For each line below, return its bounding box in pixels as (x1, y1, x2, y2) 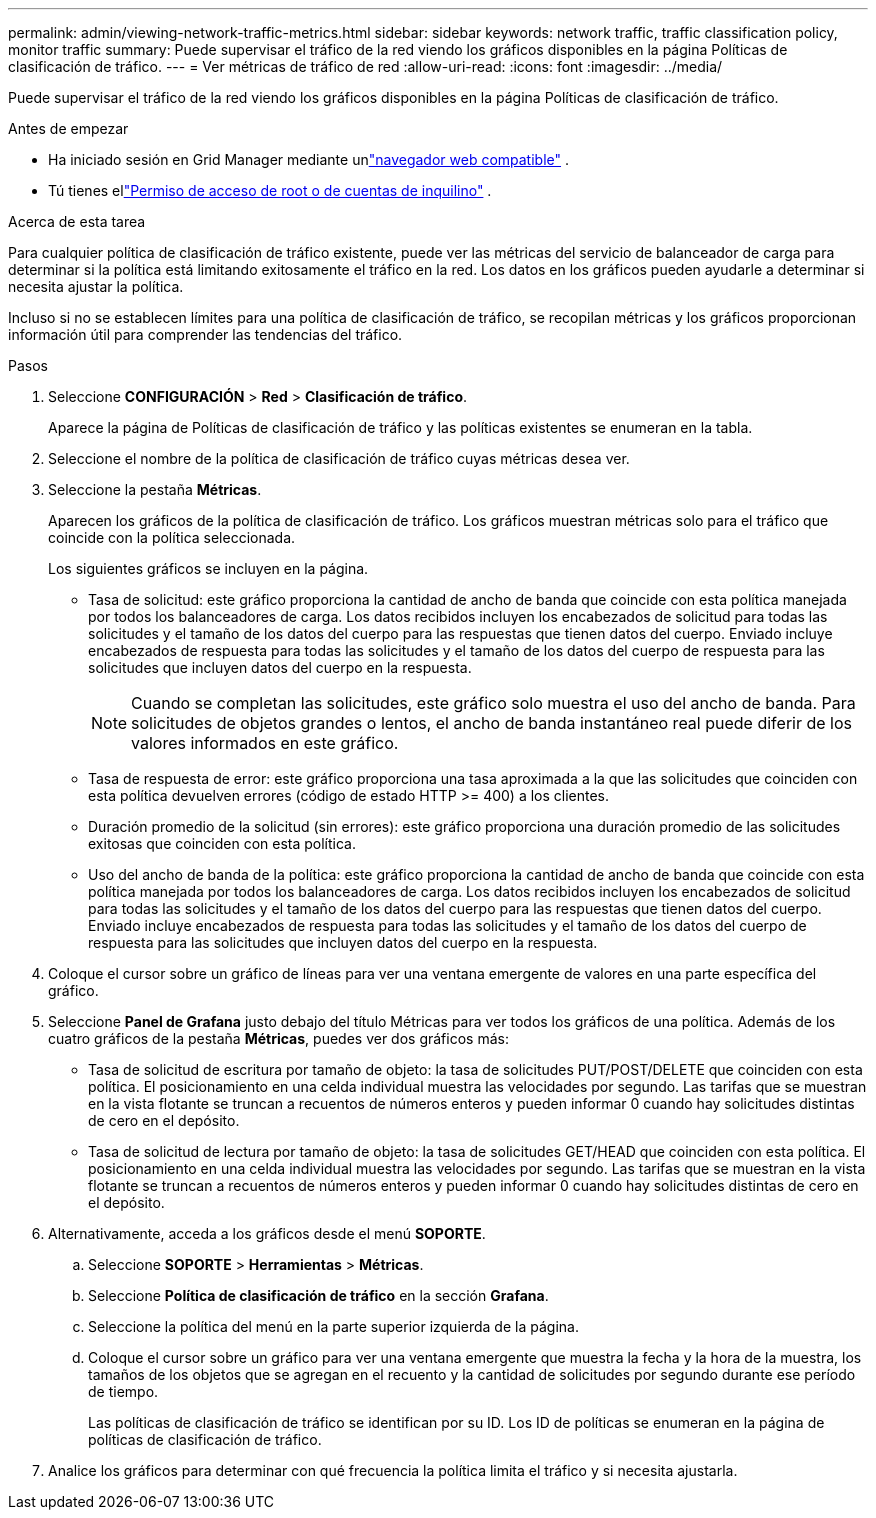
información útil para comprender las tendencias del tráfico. (8, 326, 403, 343)
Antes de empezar (8, 120, 129, 137)
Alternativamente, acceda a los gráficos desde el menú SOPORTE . (48, 1225, 486, 1242)
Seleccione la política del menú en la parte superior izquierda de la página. (88, 1318, 579, 1335)
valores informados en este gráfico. (131, 733, 399, 753)
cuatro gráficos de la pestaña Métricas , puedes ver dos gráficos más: (48, 1030, 509, 1047)
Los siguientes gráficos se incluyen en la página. (48, 560, 369, 577)
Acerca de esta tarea (8, 213, 146, 230)
